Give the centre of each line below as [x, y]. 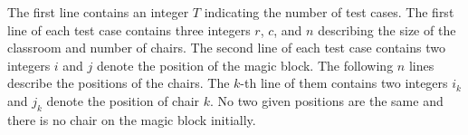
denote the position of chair [123, 100]
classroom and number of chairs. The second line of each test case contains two [226, 48]
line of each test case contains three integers [129, 29]
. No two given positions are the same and [327, 100]
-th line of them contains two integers [344, 83]
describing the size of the [387, 29]
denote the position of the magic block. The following [245, 65]
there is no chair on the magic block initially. [132, 119]
